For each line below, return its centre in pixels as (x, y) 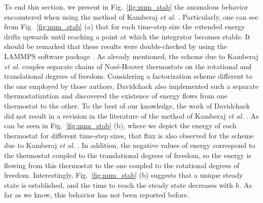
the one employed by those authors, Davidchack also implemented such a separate (131, 86)
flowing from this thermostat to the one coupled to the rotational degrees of (122, 165)
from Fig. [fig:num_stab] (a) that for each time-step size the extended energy (125, 27)
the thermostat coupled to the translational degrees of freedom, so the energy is (128, 155)
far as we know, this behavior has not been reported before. (97, 195)
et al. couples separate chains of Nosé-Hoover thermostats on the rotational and (128, 66)
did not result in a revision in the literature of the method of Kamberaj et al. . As (131, 115)
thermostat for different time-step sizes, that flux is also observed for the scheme (129, 135)
